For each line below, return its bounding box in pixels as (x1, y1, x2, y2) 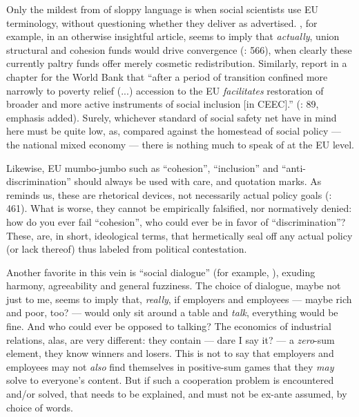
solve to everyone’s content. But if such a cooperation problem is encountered (6, 373, 334, 387)
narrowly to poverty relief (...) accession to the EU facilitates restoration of (6, 83, 324, 97)
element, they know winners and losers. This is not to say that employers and (6, 346, 334, 360)
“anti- (281, 160, 306, 175)
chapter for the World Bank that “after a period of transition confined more (6, 69, 328, 84)
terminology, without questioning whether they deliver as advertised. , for (6, 15, 318, 30)
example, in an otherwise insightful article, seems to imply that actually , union (6, 29, 340, 43)
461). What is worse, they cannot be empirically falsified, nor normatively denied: (6, 201, 352, 215)
